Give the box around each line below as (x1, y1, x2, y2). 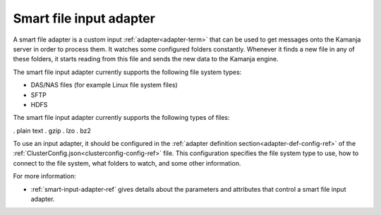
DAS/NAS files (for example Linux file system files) (30, 81, 178, 90)
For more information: (13, 172, 77, 180)
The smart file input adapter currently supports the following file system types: (13, 68, 242, 76)
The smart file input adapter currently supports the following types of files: (13, 113, 230, 122)
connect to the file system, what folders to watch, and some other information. (13, 159, 241, 167)
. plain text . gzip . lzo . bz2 (13, 126, 92, 135)
